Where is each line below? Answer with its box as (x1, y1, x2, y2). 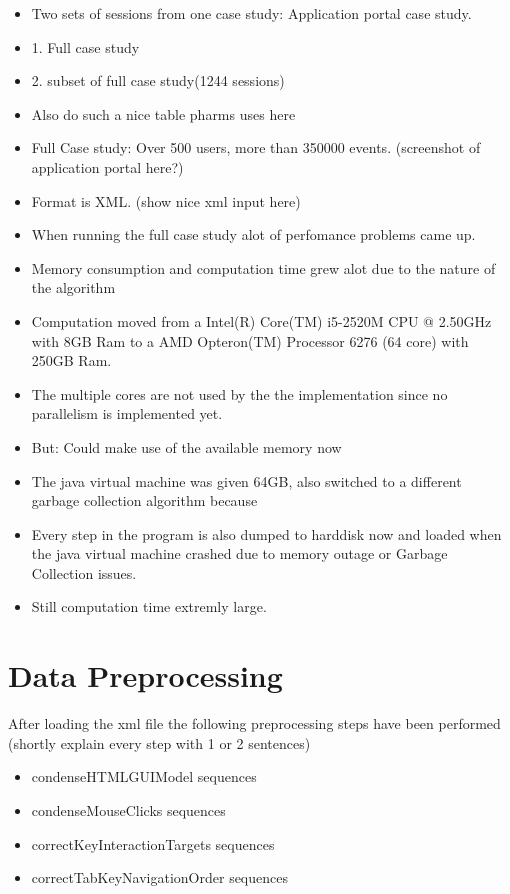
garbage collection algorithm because (31, 490, 258, 511)
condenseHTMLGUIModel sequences (31, 766, 257, 787)
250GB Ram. (31, 350, 112, 371)
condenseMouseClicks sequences (31, 799, 226, 820)
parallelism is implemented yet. (31, 403, 223, 424)
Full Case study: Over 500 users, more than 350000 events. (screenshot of (31, 137, 481, 158)
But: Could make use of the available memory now (31, 436, 342, 457)
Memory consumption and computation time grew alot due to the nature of (31, 257, 496, 278)
